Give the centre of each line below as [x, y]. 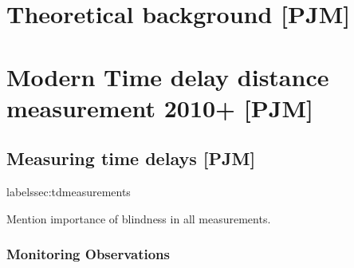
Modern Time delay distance [168, 76]
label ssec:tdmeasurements [69, 192]
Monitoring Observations [88, 254]
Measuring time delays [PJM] [131, 158]
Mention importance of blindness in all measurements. [139, 218]
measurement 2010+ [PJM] [160, 107]
